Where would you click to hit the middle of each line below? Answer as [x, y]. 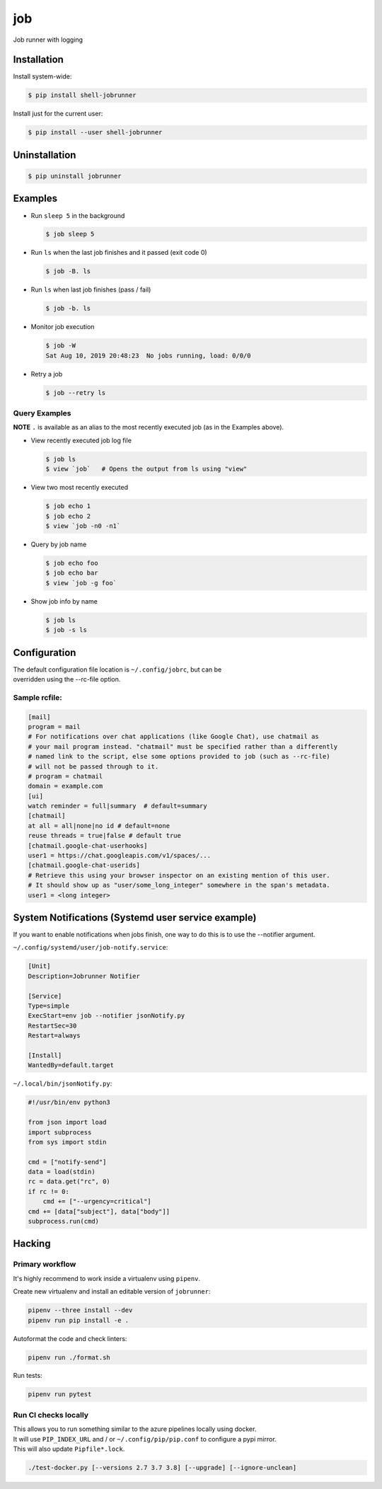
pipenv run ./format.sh [69, 1357]
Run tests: [28, 1376]
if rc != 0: [49, 1191]
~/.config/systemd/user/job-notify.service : [91, 948]
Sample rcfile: [38, 697]
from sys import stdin [67, 1142]
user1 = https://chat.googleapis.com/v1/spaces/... [120, 856]
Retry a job [47, 374]
